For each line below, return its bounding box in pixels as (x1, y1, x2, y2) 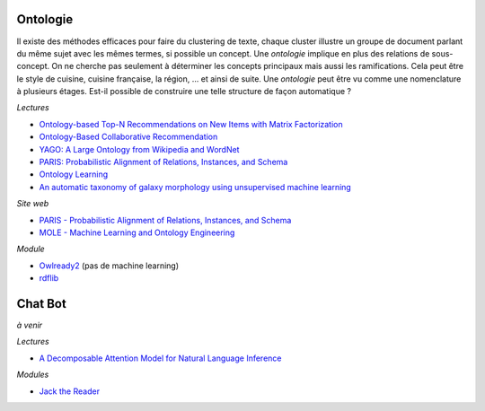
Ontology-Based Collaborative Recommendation (39, 131, 218, 143)
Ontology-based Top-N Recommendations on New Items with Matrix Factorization (39, 118, 343, 129)
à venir (16, 319, 43, 331)
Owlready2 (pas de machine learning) (39, 260, 180, 271)
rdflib (39, 273, 59, 284)
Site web (16, 198, 49, 209)
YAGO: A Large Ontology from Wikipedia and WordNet (39, 144, 240, 154)
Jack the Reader (39, 386, 101, 397)
